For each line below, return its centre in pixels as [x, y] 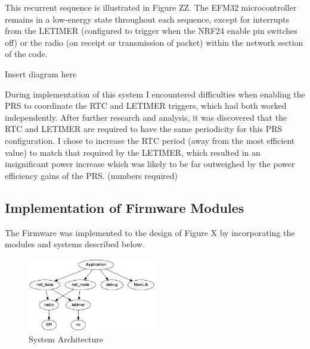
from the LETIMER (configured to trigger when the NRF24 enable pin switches [151, 31]
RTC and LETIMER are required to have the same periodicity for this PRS [144, 129]
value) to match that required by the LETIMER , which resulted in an [133, 152]
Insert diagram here [41, 73]
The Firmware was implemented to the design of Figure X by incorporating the [150, 232]
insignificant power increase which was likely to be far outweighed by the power [150, 164]
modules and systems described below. [75, 244]
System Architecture [66, 339]
